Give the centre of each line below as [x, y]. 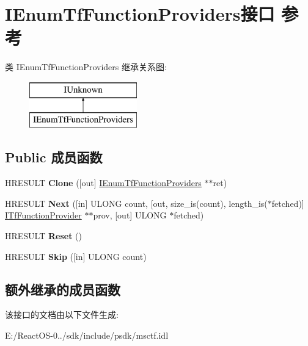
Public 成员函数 [54, 157]
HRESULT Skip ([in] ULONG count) [76, 256]
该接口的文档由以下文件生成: [62, 315]
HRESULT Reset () [43, 236]
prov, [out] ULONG [130, 215]
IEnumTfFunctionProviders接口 [140, 14]
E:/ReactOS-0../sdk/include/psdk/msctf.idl [87, 335]
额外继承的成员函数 [63, 289]
